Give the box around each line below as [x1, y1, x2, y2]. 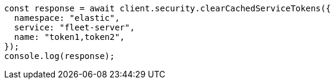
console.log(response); [4, 51, 115, 61]
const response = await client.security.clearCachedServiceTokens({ [4, 4, 331, 13]
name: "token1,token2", [14, 32, 125, 42]
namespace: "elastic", [14, 13, 120, 23]
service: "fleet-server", [14, 23, 135, 32]
